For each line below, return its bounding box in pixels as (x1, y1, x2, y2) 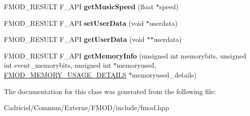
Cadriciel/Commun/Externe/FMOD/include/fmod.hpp (4, 102, 169, 113)
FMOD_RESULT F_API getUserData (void (4, 34, 145, 44)
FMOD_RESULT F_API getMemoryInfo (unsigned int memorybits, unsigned (4, 50, 247, 60)
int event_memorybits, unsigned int (4, 60, 111, 70)
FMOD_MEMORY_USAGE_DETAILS (4, 69, 126, 79)
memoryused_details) (132, 69, 197, 79)
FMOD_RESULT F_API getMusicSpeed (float (4, 1, 154, 11)
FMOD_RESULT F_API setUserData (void (4, 18, 144, 28)
